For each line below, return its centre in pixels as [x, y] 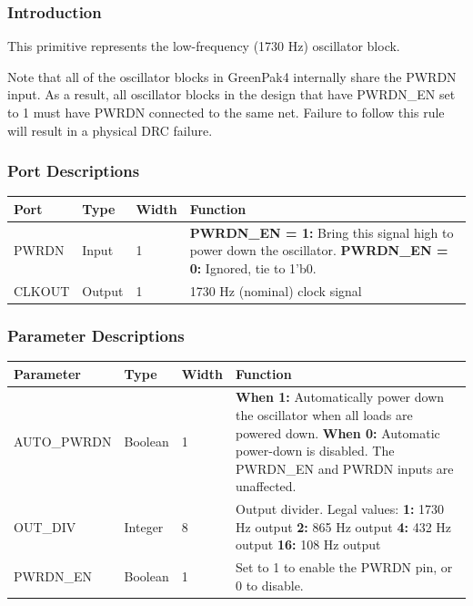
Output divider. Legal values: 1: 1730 [340, 509]
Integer [144, 526]
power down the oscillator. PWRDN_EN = [319, 250]
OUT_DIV [45, 526]
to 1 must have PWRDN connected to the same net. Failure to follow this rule [226, 112]
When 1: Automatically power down [340, 397]
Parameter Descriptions [96, 335]
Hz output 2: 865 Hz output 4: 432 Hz [344, 526]
